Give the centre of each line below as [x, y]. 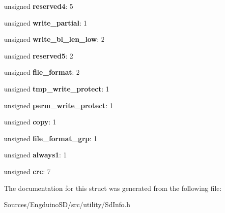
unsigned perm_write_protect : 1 [59, 105]
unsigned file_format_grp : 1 [51, 138]
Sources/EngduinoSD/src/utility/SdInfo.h [67, 204]
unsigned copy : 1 [30, 122]
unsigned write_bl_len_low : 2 [54, 39]
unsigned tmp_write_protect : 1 [56, 88]
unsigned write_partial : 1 [45, 22]
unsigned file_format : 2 [42, 72]
